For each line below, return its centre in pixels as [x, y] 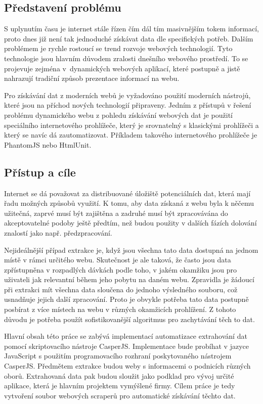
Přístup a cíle [40, 172]
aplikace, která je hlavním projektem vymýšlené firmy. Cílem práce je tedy [120, 386]
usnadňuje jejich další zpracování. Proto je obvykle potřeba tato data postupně [126, 299]
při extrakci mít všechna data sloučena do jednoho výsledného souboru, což [121, 289]
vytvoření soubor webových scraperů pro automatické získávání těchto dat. [120, 395]
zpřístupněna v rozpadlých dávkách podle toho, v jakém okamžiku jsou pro [120, 269]
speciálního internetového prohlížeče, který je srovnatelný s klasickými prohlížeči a [131, 125]
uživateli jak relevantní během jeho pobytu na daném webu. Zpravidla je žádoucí [129, 279]
